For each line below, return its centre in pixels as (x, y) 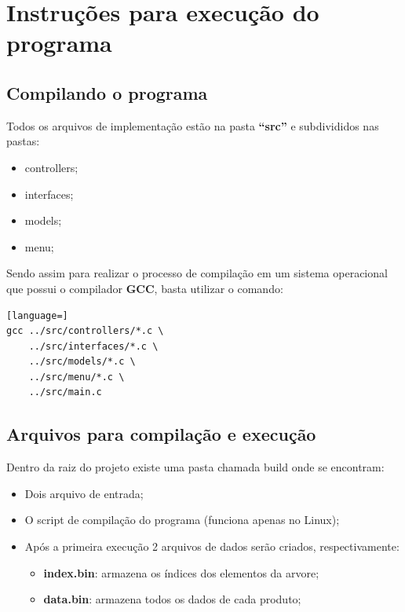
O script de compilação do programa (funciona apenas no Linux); (182, 520)
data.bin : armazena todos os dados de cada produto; (172, 599)
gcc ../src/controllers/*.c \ (85, 331)
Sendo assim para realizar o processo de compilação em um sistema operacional (197, 273)
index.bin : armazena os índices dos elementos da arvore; (181, 572)
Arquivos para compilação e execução (161, 434)
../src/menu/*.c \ (77, 377)
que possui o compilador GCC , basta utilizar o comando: (145, 288)
